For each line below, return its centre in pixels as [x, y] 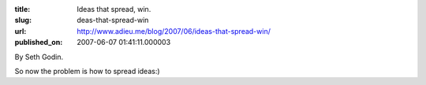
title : [22, 9]
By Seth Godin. [39, 57]
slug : [23, 20]
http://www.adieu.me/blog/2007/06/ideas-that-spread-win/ [174, 31]
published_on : [39, 42]
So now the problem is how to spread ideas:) [88, 71]
